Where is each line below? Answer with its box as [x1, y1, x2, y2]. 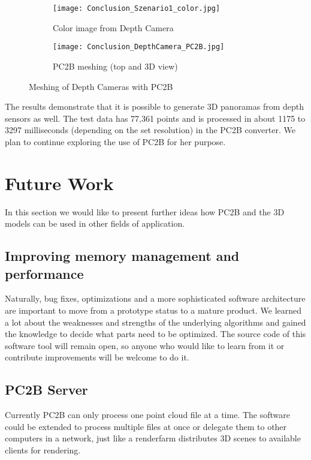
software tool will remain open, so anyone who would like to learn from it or [5, 339, 285, 351]
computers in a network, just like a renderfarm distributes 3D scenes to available [5, 432, 301, 444]
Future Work [5, 170, 114, 195]
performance [5, 264, 84, 282]
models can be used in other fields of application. [5, 217, 185, 230]
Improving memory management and [5, 246, 240, 265]
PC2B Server [5, 380, 88, 399]
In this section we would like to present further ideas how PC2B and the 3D [5, 205, 285, 218]
